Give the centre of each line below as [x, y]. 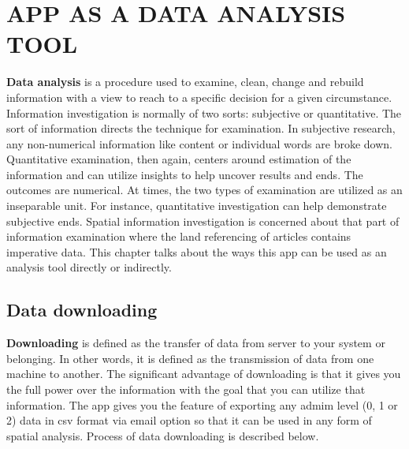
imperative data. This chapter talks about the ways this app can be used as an [197, 251]
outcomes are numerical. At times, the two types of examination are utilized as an [204, 190]
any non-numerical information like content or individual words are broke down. [199, 143]
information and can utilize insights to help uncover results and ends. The [185, 174]
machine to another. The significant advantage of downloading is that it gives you [204, 374]
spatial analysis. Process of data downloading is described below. [163, 435]
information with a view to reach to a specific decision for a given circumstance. [199, 97]
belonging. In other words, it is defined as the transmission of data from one [190, 358]
